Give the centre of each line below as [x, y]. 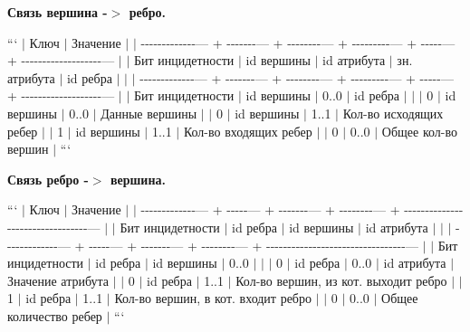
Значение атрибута [58, 280]
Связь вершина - [58, 12]
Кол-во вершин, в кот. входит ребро [213, 298]
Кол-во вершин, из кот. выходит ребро [341, 280]
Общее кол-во [419, 131]
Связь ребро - [48, 179]
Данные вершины [149, 113]
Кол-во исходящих [393, 113]
